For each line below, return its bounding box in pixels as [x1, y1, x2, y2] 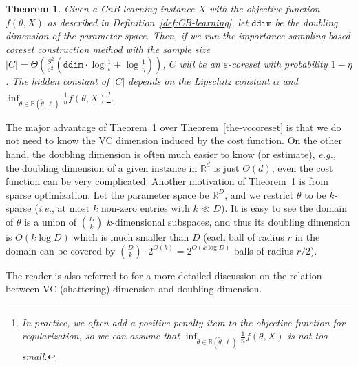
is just [213, 160, 240, 175]
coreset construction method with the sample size [6, 41, 210, 56]
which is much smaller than [73, 229, 189, 244]
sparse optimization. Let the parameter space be [6, 187, 209, 201]
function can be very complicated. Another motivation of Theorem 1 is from [6, 174, 328, 188]
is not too [287, 328, 328, 343]
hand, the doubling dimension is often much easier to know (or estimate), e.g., [6, 147, 336, 161]
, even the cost [271, 160, 333, 175]
